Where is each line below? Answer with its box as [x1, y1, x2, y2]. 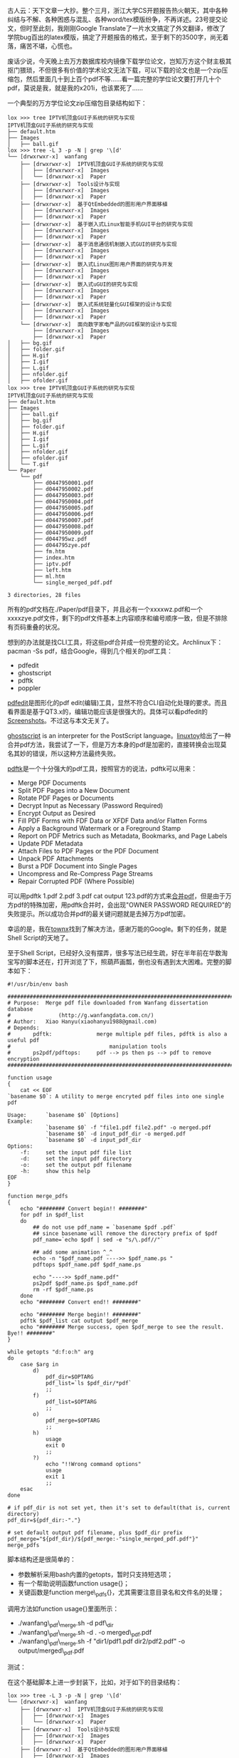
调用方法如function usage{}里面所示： [7, 1604, 119, 1613]
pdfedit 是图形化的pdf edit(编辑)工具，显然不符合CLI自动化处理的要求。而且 [7, 699, 228, 707]
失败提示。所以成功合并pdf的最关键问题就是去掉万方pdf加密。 [7, 910, 190, 917]
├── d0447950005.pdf [33, 504, 94, 511]
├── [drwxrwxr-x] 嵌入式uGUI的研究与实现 [20, 281, 139, 288]
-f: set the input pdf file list [20, 1149, 132, 1156]
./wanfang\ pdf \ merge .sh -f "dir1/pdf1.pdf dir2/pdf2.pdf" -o [17, 1637, 186, 1648]
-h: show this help [20, 1167, 91, 1175]
